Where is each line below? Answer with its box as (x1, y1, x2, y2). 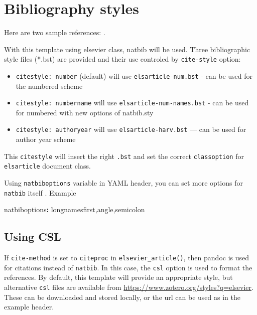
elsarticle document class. (4, 161, 91, 171)
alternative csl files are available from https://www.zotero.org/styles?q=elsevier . (4, 282, 253, 292)
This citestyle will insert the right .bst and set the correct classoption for (4, 150, 244, 161)
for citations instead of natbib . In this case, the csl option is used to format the (4, 262, 252, 272)
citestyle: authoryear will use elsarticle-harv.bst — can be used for (16, 124, 246, 134)
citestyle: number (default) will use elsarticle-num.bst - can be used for (16, 70, 253, 81)
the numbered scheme (16, 80, 83, 91)
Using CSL (4, 229, 61, 244)
